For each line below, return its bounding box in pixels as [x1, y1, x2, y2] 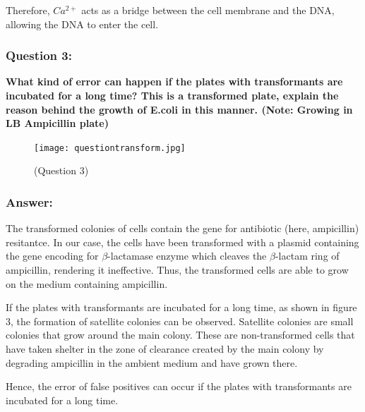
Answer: [6, 193, 53, 210]
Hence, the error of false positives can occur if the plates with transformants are [6, 379, 352, 394]
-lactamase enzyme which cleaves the [107, 248, 267, 263]
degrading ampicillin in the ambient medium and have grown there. [6, 355, 298, 370]
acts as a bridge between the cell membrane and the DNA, [81, 3, 335, 17]
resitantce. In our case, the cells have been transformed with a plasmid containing [6, 234, 359, 249]
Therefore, [6, 3, 50, 17]
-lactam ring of [275, 248, 340, 263]
